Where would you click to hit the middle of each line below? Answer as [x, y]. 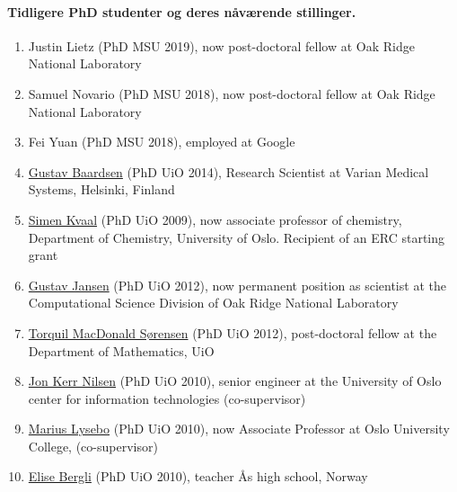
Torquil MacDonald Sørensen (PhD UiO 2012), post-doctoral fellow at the [233, 332]
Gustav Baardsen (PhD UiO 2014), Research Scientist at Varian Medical [228, 171]
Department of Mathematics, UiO [121, 350]
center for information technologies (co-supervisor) [167, 398]
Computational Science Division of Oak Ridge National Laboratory [213, 303]
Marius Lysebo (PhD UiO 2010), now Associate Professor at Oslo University [239, 429]
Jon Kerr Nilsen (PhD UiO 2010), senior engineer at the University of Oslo [235, 381]
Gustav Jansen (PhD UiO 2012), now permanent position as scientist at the [237, 285]
